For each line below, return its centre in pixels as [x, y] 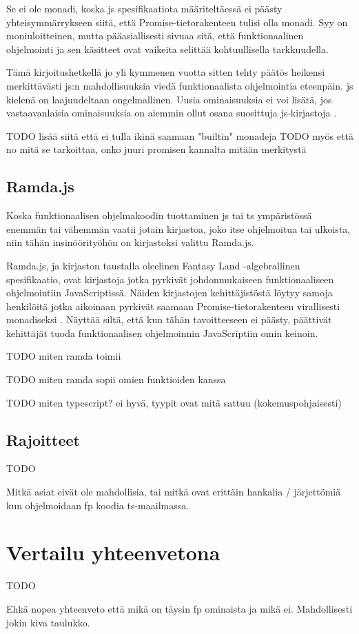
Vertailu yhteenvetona [113, 552]
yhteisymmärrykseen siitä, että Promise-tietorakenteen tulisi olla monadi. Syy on [177, 22]
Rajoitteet [43, 439]
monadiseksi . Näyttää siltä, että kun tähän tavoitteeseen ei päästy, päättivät [169, 319]
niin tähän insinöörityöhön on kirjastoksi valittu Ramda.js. [130, 242]
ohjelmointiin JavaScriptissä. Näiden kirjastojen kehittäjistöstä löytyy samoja [170, 293]
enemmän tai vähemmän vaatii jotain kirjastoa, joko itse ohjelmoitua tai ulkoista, [178, 228]
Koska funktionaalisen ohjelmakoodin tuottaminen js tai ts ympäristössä [159, 215]
